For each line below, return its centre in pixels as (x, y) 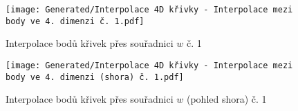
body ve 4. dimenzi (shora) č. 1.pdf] (95, 77)
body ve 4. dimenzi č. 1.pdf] (75, 21)
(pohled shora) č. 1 (226, 99)
